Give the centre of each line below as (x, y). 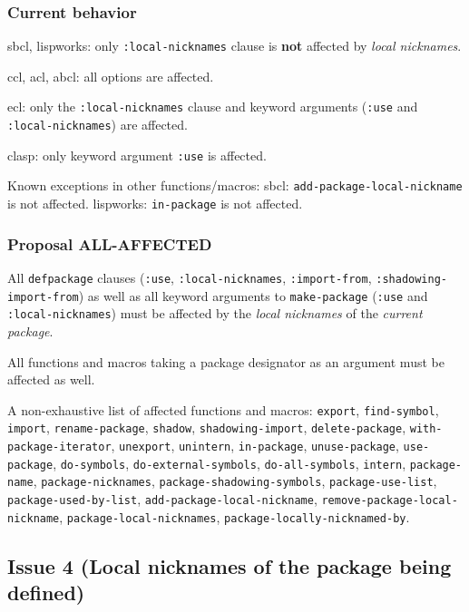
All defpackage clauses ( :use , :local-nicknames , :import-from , (190, 277)
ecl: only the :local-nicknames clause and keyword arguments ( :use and (213, 107)
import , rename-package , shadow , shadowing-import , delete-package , (207, 427)
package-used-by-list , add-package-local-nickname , (162, 499)
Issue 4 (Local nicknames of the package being (230, 565)
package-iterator (59, 447)
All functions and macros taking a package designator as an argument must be (226, 361)
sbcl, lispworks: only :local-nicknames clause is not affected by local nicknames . (234, 46)
